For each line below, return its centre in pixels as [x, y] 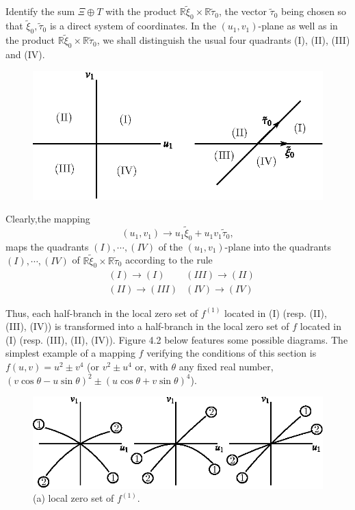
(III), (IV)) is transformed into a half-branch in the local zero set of [147, 326]
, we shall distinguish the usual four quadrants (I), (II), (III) [223, 40]
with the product [141, 11]
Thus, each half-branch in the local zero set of [102, 313]
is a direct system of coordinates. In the [133, 26]
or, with [152, 366]
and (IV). [25, 54]
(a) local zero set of [74, 498]
